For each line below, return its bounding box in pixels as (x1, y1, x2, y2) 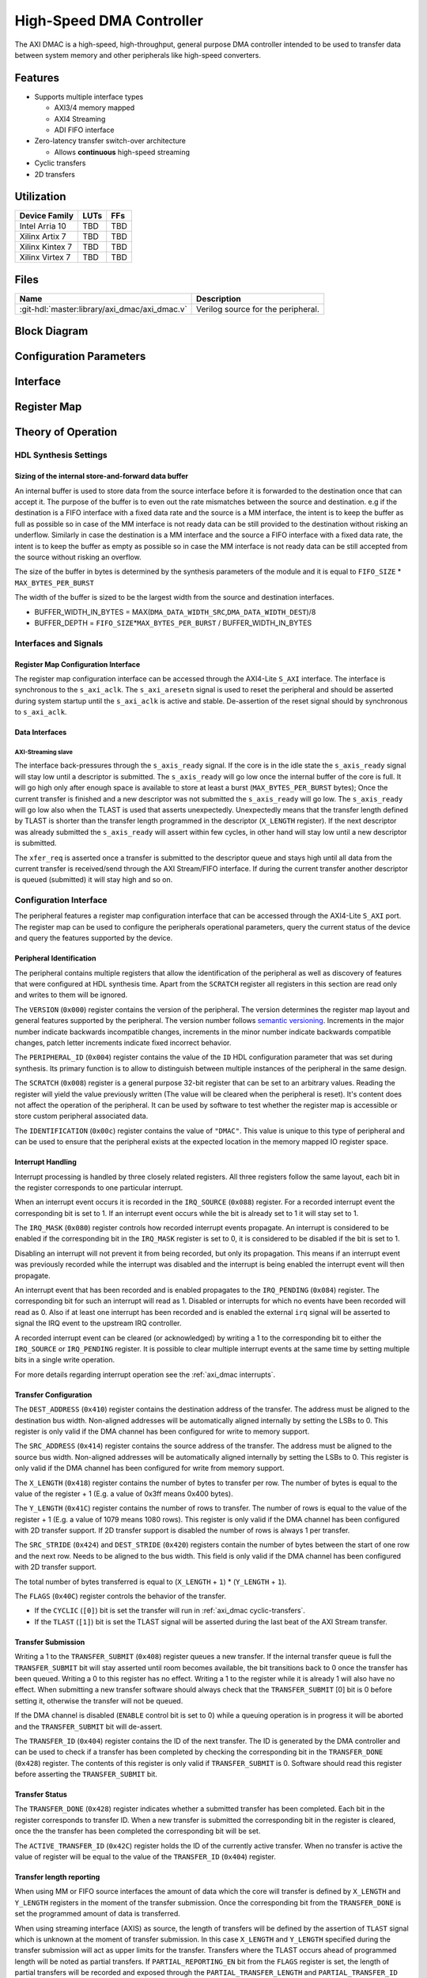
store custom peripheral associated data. (14, 1112, 149, 1121)
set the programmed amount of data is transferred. (14, 1909, 181, 1919)
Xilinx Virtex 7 (19, 252, 71, 263)
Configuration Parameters (14, 350, 146, 363)
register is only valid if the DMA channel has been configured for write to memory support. (14, 1427, 310, 1436)
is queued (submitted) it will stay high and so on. (14, 875, 173, 885)
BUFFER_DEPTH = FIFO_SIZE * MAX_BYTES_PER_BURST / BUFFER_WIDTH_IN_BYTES (34, 618, 312, 627)
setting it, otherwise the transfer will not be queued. (14, 1696, 183, 1705)
